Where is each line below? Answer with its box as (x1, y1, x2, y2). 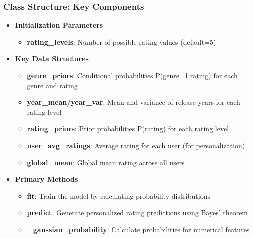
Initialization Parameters (15, 20, 103, 30)
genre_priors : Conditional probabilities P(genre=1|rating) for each (27, 70, 238, 80)
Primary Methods (15, 174, 78, 184)
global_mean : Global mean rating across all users (27, 157, 185, 167)
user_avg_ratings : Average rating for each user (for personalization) (27, 140, 245, 150)
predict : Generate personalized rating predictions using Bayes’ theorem (27, 207, 248, 218)
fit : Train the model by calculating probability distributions (27, 190, 210, 201)
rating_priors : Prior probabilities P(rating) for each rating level (27, 123, 229, 134)
